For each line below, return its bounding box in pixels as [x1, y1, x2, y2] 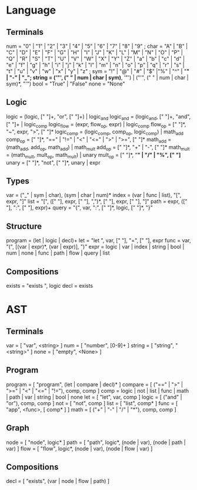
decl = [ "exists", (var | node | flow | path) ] [6, 478, 110, 485]
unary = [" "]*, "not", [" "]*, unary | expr [6, 159, 101, 166]
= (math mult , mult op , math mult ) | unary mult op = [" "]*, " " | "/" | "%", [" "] [6, 151, 181, 160]
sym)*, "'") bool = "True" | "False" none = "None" [6, 80, 125, 87]
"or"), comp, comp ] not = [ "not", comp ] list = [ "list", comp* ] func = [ [6, 399, 178, 407]
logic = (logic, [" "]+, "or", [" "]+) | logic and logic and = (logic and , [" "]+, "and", [6, 113, 191, 121]
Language [6, 4, 56, 17]
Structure [6, 221, 42, 231]
